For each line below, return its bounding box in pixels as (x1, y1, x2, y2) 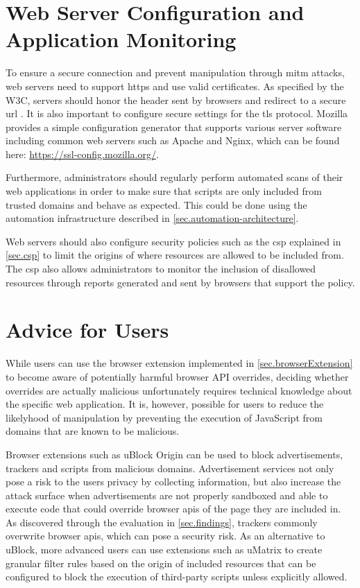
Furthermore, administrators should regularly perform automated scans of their (6, 170, 343, 184)
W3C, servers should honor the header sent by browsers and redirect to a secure (6, 92, 346, 107)
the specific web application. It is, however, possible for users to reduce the (6, 397, 324, 411)
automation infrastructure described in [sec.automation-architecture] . (6, 211, 299, 225)
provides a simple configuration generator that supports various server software (6, 119, 342, 134)
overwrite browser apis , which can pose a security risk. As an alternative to (6, 528, 325, 543)
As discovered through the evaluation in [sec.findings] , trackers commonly (6, 514, 318, 529)
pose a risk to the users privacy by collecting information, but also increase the (6, 474, 341, 489)
